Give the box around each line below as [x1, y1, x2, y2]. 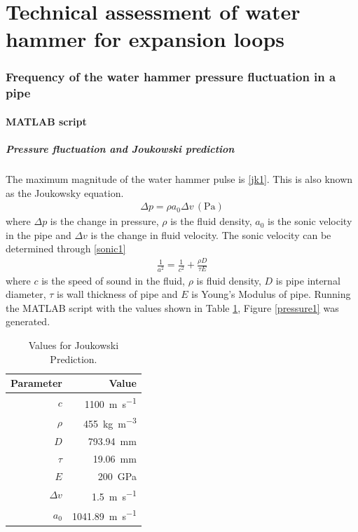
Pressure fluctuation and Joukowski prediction [6, 142, 235, 156]
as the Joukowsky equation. [6, 185, 124, 200]
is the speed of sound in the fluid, [41, 273, 186, 287]
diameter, [6, 287, 46, 301]
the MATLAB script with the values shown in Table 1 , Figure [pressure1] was [6, 300, 339, 315]
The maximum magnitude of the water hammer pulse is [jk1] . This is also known [6, 172, 353, 186]
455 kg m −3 [83, 414, 137, 431]
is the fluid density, [170, 214, 252, 229]
